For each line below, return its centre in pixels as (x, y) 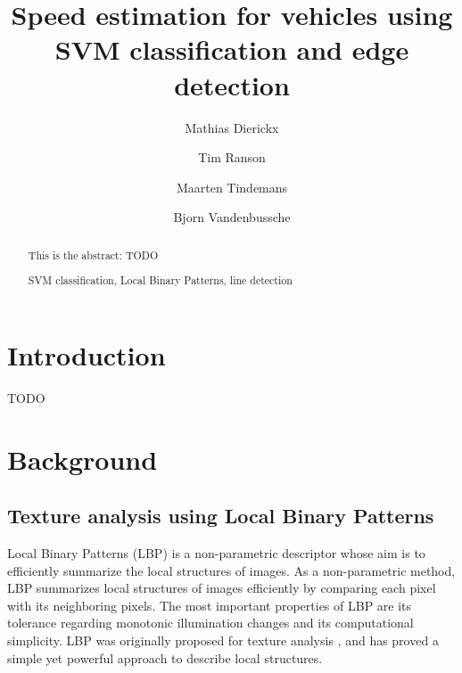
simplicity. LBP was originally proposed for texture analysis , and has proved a (223, 640)
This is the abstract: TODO (93, 254)
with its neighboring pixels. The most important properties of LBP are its (210, 605)
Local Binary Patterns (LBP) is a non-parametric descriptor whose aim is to (216, 552)
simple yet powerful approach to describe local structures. (165, 657)
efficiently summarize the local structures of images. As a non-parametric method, (231, 570)
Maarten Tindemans (232, 187)
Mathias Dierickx (232, 127)
